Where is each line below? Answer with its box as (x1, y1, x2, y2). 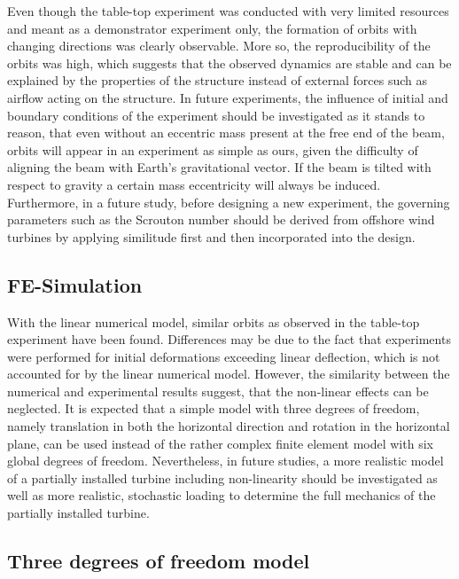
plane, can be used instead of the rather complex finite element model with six (7, 434, 433, 452)
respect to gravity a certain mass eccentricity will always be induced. (7, 175, 381, 193)
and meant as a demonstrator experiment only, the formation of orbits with (7, 19, 417, 37)
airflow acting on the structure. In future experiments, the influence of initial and (7, 88, 448, 106)
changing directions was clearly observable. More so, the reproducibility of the (7, 36, 431, 55)
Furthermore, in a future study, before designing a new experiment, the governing (7, 192, 450, 211)
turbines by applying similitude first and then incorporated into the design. (7, 227, 416, 246)
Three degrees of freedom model (7, 547, 310, 575)
